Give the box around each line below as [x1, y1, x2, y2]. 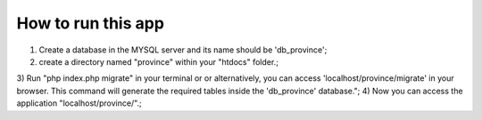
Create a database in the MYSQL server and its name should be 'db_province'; [38, 44, 328, 55]
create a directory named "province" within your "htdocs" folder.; [38, 56, 278, 67]
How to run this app [16, 13, 165, 33]
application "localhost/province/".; [16, 98, 142, 108]
